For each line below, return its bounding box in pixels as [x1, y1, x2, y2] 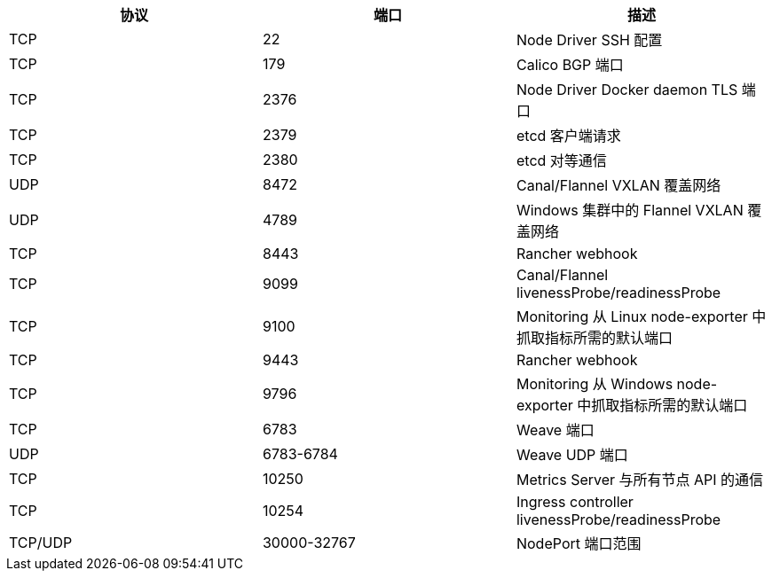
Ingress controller [516, 493, 634, 511]
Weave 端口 [516, 421, 595, 439]
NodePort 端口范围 [516, 535, 642, 552]
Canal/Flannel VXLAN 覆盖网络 [516, 176, 721, 194]
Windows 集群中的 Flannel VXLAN [516, 201, 744, 219]
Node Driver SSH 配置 [516, 31, 663, 49]
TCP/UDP [9, 534, 73, 551]
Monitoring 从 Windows [516, 375, 674, 393]
